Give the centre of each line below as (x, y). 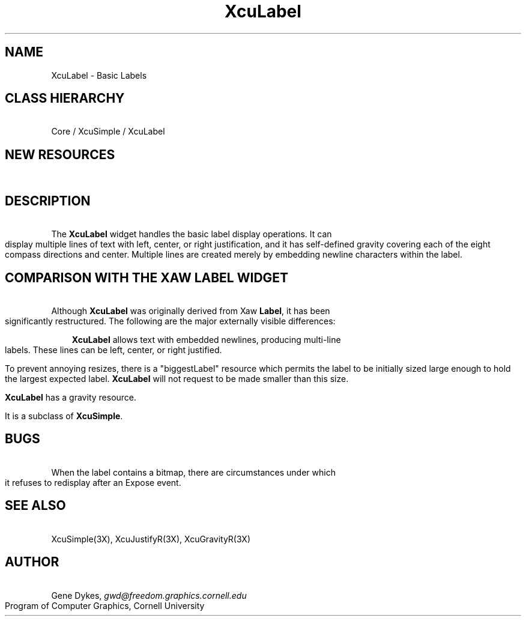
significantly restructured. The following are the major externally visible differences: (170, 321)
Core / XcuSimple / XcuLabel (108, 132)
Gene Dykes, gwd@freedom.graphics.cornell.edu (149, 595)
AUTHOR (32, 562)
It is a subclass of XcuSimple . (64, 416)
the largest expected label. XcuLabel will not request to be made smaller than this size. (177, 378)
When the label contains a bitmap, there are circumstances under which (193, 472)
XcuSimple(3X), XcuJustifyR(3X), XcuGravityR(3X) (151, 539)
